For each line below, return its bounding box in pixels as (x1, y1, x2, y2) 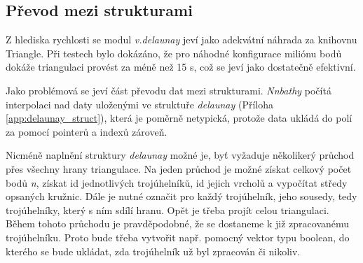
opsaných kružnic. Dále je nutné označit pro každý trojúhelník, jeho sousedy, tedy (6, 189, 357, 204)
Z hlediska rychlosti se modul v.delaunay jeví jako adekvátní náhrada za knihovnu (6, 32, 357, 47)
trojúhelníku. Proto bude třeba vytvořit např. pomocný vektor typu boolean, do (6, 229, 350, 244)
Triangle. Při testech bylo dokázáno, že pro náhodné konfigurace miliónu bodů (6, 45, 342, 60)
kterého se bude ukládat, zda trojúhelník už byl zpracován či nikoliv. (6, 243, 301, 258)
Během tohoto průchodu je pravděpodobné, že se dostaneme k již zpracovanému (6, 216, 350, 231)
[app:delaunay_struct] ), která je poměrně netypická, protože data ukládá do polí (6, 111, 352, 125)
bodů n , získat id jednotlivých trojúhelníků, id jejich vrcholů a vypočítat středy (6, 175, 348, 190)
